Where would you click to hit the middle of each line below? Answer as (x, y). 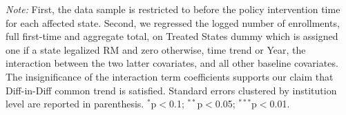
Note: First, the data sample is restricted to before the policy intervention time (173, 9)
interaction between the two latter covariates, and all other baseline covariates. (172, 63)
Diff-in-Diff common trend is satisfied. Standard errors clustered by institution (171, 90)
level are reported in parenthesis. (75, 104)
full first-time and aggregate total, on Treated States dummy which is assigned (172, 36)
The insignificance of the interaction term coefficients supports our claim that (170, 76)
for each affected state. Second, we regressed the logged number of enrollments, (173, 22)
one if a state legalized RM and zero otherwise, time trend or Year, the (156, 49)
